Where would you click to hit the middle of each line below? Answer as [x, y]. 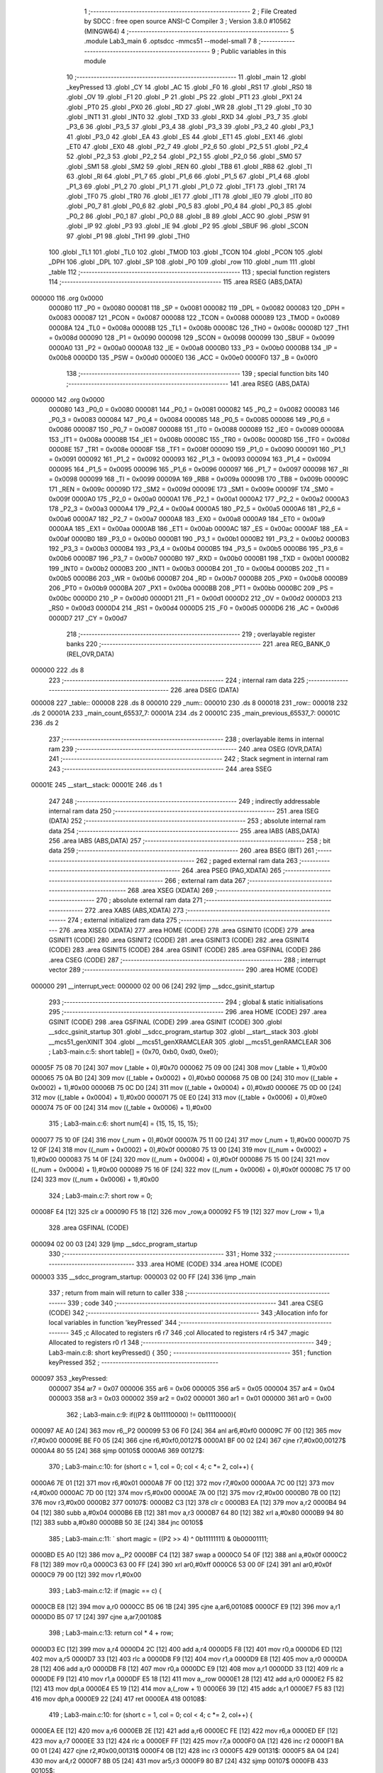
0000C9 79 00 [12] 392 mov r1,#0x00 [86, 1574]
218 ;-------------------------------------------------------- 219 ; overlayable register [191, 634]
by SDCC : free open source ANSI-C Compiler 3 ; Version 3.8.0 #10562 [188, 21]
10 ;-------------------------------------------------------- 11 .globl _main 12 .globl [186, 77]
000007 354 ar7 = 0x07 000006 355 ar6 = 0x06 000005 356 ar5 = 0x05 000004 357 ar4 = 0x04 [192, 1388]
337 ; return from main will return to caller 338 [116, 1293]
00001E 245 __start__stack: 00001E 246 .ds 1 [96, 785]
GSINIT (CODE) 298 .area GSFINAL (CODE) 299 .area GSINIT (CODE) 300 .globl [165, 1022]
